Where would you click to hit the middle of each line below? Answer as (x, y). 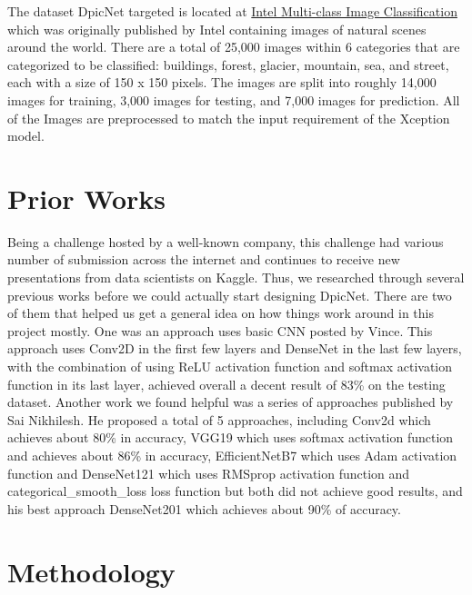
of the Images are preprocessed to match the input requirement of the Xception (229, 118)
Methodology (91, 571)
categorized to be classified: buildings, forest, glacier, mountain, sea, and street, (228, 64)
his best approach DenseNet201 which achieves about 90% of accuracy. (204, 508)
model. (26, 136)
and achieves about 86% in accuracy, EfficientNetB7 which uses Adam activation (232, 455)
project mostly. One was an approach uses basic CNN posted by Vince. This (220, 330)
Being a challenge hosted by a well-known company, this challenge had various (226, 241)
